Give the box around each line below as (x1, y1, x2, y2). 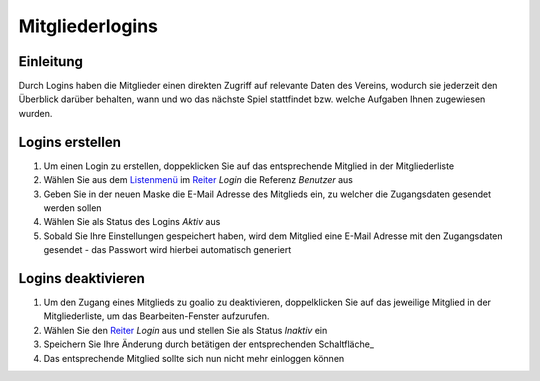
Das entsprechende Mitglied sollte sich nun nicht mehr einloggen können (43, 352, 345, 364)
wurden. (18, 107, 53, 119)
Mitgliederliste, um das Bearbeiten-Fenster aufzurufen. (43, 310, 270, 322)
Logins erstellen (18, 133, 122, 150)
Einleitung (18, 53, 84, 70)
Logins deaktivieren (18, 270, 145, 287)
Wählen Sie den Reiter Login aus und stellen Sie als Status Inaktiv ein (43, 324, 328, 336)
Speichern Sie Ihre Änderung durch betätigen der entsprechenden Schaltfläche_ (43, 338, 375, 350)
